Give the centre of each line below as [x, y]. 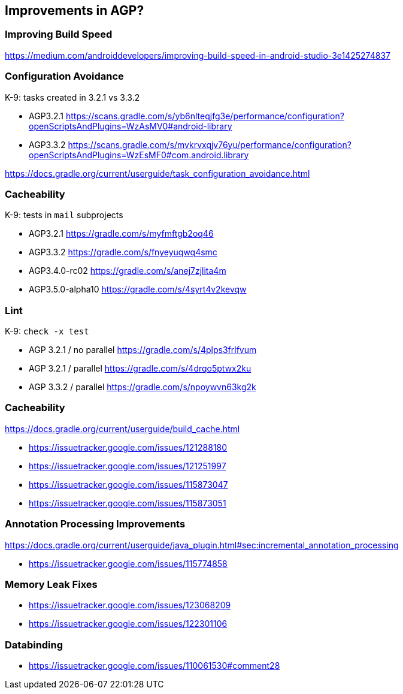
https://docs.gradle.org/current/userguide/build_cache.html [122, 429]
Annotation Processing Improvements [95, 524]
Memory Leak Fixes [51, 584]
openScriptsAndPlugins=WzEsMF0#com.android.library [139, 155]
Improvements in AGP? [75, 10]
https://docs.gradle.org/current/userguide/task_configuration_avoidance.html [157, 173]
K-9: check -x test [47, 331]
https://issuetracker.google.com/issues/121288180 [128, 447]
